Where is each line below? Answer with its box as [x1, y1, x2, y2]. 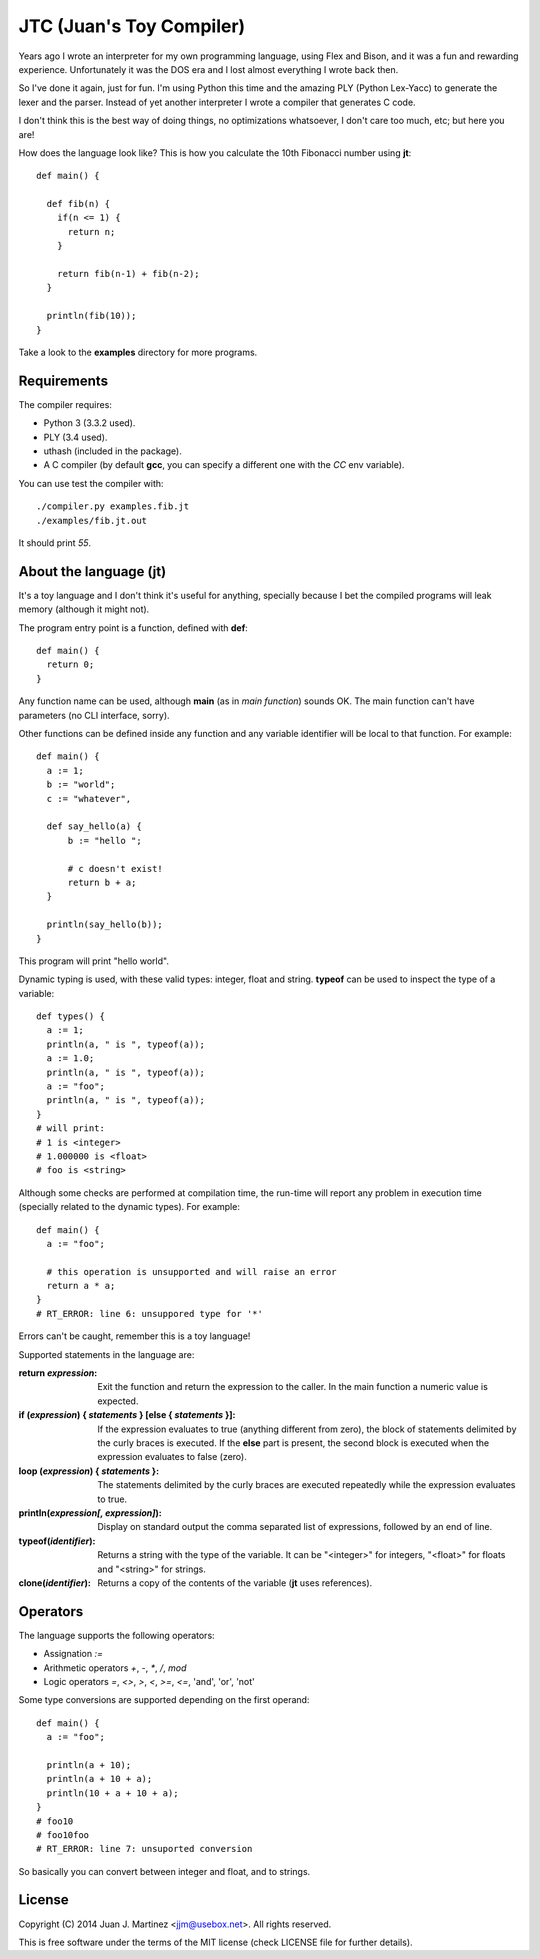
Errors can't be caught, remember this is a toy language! [18, 1330, 251, 1342]
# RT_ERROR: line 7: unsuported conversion [36, 1843, 253, 1855]
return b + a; [67, 876, 137, 888]
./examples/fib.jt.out [36, 515, 148, 526]
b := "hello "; [67, 835, 142, 846]
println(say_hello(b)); [46, 919, 164, 930]
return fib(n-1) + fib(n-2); [56, 268, 200, 280]
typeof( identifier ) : [18, 1535, 96, 1547]
